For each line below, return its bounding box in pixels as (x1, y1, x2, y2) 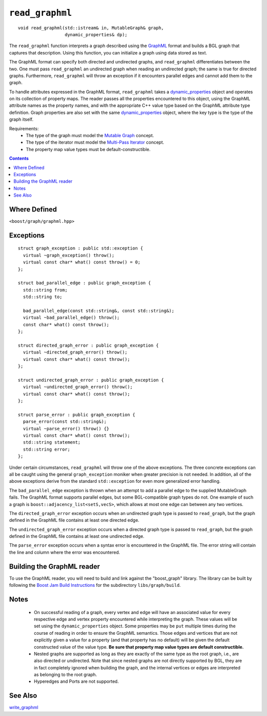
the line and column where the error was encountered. (9, 549, 121, 555)
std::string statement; (23, 440, 81, 445)
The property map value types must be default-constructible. (26, 146, 151, 152)
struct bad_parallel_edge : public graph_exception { (18, 280, 151, 286)
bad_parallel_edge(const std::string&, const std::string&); (23, 307, 175, 313)
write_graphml (9, 705, 39, 711)
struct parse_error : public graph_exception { (18, 411, 135, 417)
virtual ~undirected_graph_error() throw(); (23, 384, 133, 390)
